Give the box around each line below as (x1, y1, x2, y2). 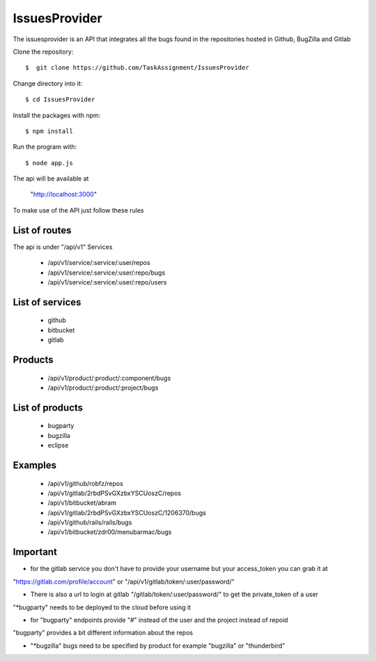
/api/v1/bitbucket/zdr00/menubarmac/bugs (47, 528, 172, 536)
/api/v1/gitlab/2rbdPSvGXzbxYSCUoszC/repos (47, 489, 181, 497)
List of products (13, 402, 84, 413)
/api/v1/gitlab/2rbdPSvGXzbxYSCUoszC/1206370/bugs (47, 508, 207, 517)
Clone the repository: (13, 47, 74, 56)
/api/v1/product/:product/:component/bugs (47, 374, 171, 382)
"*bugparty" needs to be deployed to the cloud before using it (13, 603, 191, 611)
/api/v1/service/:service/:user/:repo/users (47, 278, 167, 286)
